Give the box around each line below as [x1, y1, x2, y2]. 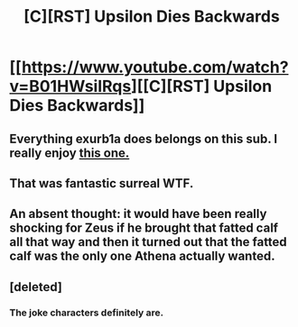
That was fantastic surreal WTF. [9, 176, 194, 191]
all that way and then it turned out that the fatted [9, 234, 287, 250]
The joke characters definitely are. [9, 306, 164, 319]
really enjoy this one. [9, 145, 130, 160]
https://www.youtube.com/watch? [21, 57, 289, 77]
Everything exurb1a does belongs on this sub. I [9, 131, 278, 146]
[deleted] [9, 279, 63, 295]
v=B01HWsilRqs [9, 77, 132, 96]
